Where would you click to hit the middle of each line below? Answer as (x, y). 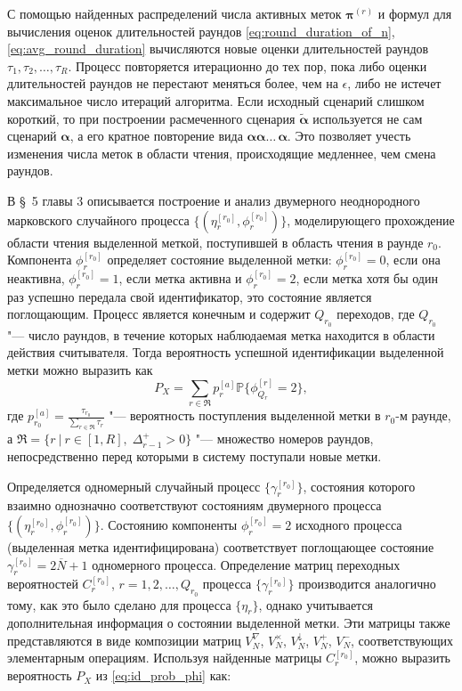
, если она (413, 260)
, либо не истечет (394, 83)
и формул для (415, 13)
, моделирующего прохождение (371, 219)
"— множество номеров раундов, (284, 439)
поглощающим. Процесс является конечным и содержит (159, 314)
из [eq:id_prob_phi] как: (163, 675)
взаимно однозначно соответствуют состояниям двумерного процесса (195, 505)
